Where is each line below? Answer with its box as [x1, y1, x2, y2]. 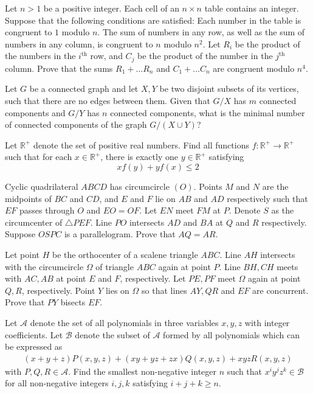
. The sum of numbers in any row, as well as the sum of [97, 26, 305, 38]
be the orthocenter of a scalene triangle [52, 248, 198, 260]
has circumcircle [109, 179, 170, 192]
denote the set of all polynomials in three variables [30, 316, 219, 329]
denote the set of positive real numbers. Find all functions [33, 138, 249, 151]
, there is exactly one [100, 150, 178, 163]
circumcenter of [5, 215, 63, 228]
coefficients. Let [5, 328, 63, 341]
